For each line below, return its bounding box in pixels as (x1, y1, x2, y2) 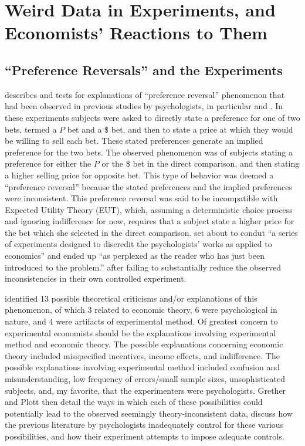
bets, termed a (5, 123, 57, 135)
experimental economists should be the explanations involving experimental (5, 326, 276, 339)
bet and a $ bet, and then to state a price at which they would (67, 123, 293, 135)
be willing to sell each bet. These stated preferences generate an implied (5, 134, 263, 147)
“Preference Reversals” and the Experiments (5, 60, 283, 79)
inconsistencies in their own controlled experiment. (5, 272, 187, 285)
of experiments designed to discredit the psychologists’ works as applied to (5, 238, 272, 250)
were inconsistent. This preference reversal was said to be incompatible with (5, 192, 278, 204)
